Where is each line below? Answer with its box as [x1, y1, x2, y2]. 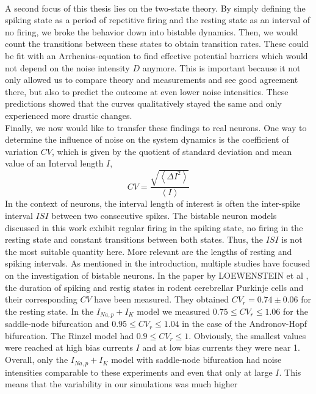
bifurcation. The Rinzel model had [5, 329, 134, 342]
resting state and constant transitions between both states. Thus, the [5, 233, 264, 246]
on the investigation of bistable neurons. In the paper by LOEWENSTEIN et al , [5, 269, 309, 282]
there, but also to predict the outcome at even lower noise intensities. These [5, 85, 289, 98]
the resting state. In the [5, 304, 94, 317]
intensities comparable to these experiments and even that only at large [5, 365, 273, 378]
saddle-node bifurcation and [5, 317, 109, 330]
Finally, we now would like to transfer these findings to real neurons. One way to [5, 121, 307, 134]
